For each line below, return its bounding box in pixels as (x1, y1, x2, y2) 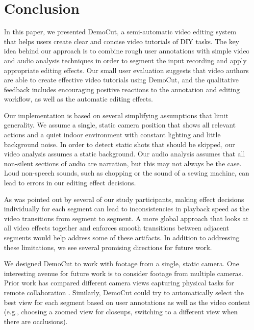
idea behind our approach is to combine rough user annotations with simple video (4, 46, 250, 56)
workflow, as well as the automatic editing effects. (4, 94, 153, 104)
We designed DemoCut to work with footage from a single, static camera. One (4, 258, 239, 269)
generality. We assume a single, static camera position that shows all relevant (4, 120, 236, 130)
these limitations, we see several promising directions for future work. (4, 242, 212, 252)
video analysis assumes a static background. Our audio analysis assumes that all (4, 149, 245, 159)
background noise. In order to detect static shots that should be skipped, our (4, 139, 235, 149)
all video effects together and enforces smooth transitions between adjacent (4, 223, 229, 233)
